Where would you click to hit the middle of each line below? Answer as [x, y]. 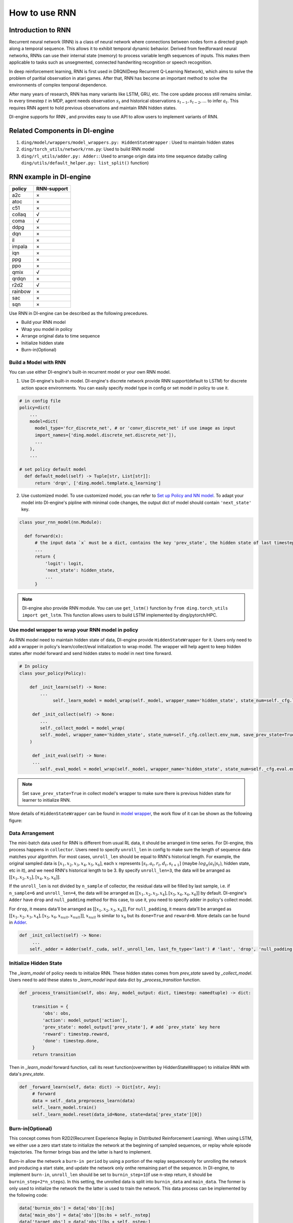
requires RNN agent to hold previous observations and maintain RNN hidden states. [93, 108]
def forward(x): [44, 536]
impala [20, 246]
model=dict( [44, 421]
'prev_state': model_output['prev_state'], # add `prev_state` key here [131, 1027]
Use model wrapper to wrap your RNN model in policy [74, 630]
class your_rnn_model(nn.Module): [61, 522]
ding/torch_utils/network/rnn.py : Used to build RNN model [88, 149]
